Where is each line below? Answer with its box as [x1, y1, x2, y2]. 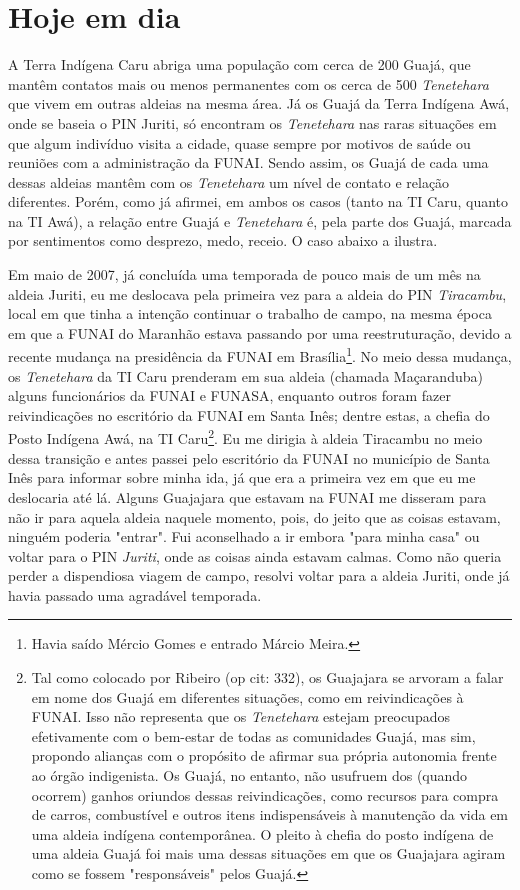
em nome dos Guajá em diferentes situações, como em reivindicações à [31, 686, 464, 707]
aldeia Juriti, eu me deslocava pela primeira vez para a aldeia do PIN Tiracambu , [8, 283, 507, 304]
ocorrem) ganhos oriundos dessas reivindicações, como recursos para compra [31, 784, 499, 805]
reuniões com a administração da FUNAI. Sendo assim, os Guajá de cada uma [8, 152, 489, 173]
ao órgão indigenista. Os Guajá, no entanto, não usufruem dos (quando [31, 765, 468, 786]
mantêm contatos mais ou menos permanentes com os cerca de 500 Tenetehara [8, 73, 489, 94]
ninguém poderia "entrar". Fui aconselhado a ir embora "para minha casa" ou [8, 526, 480, 547]
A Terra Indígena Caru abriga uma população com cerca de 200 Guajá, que [8, 54, 471, 75]
